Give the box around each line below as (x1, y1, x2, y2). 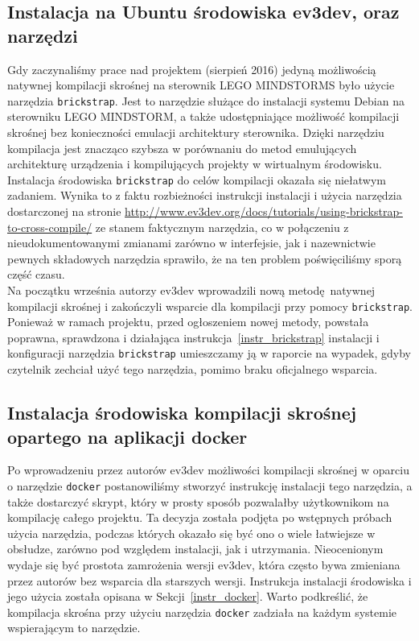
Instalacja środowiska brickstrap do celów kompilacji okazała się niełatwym (7, 171, 386, 188)
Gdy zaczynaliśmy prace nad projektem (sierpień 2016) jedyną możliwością (7, 60, 376, 77)
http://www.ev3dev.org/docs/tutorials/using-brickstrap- (125, 203, 403, 220)
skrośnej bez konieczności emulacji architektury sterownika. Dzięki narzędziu (7, 124, 384, 141)
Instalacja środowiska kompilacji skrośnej (7, 400, 357, 425)
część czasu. (7, 266, 65, 283)
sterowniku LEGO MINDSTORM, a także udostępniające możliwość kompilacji (7, 108, 400, 125)
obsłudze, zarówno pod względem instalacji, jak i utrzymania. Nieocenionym (7, 540, 384, 557)
